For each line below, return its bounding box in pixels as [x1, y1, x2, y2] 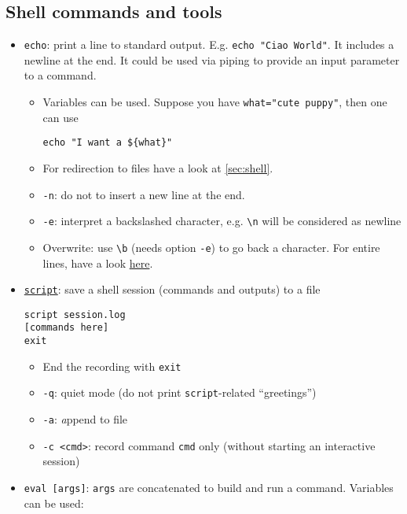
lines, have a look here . [42, 254, 153, 271]
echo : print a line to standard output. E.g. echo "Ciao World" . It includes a [24, 36, 394, 53]
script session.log [24, 309, 126, 320]
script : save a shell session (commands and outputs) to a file [24, 281, 321, 298]
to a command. [24, 67, 97, 83]
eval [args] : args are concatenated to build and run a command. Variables [24, 479, 394, 495]
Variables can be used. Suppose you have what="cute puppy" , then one [42, 94, 387, 110]
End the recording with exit [42, 357, 181, 374]
